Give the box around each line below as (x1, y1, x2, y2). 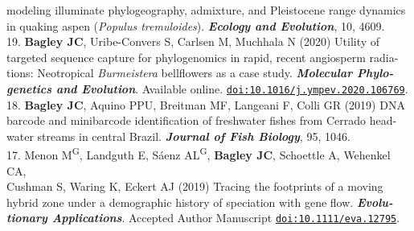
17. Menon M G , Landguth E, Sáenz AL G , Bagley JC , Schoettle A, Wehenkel (6, 144, 391, 163)
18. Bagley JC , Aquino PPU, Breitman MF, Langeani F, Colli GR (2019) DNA (6, 96, 405, 113)
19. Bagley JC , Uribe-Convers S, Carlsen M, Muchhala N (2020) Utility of (6, 33, 380, 50)
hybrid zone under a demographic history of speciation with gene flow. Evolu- (6, 193, 393, 210)
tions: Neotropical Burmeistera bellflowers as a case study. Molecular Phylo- (6, 64, 394, 81)
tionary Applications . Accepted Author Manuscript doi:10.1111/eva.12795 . (6, 209, 400, 226)
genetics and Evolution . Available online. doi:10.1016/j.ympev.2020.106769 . (6, 80, 408, 97)
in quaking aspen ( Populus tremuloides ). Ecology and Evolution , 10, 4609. (6, 17, 385, 34)
